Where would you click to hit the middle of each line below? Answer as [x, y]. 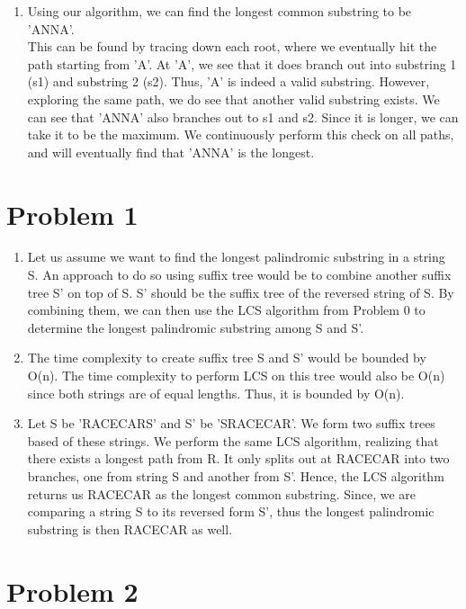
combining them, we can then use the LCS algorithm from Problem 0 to [226, 310]
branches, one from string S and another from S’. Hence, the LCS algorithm [236, 476]
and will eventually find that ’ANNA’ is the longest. [171, 152]
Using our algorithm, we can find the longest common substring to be [220, 11]
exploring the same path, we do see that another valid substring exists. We [233, 99]
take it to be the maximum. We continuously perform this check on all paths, [241, 134]
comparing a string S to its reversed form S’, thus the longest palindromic [231, 511]
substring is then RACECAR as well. [130, 528]
